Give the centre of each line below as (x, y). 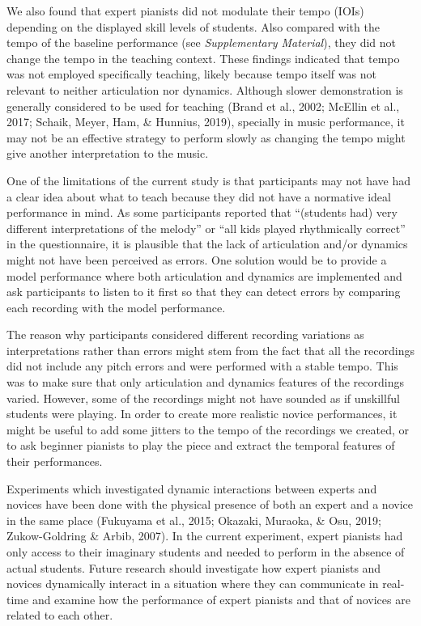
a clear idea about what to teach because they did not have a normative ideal (199, 196)
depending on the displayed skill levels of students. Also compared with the (193, 26)
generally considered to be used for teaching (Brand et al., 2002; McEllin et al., (203, 106)
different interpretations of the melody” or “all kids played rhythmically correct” (206, 228)
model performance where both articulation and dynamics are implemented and (204, 275)
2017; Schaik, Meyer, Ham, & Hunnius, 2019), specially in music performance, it (206, 122)
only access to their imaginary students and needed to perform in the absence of (206, 552)
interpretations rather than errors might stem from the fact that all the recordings (210, 350)
